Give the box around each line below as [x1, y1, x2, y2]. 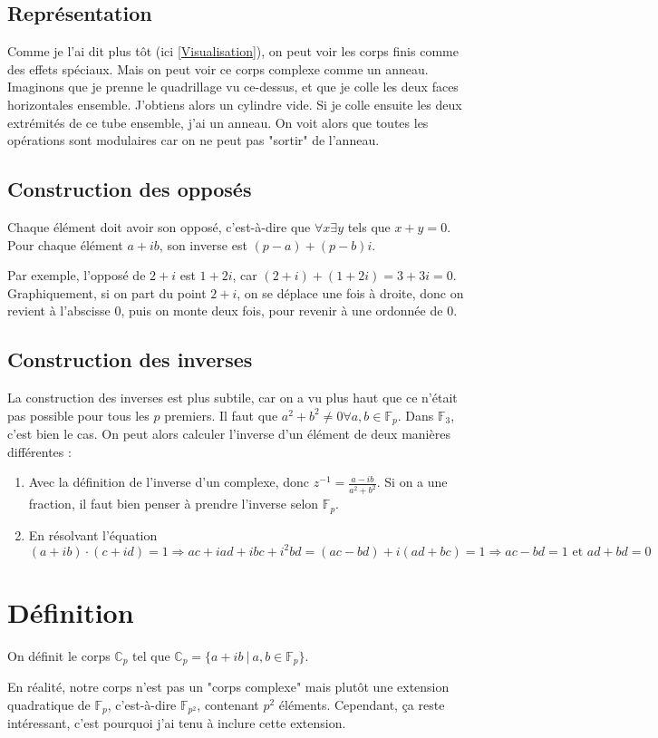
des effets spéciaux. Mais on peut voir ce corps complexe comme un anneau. [7, 59, 429, 78]
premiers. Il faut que [164, 405, 278, 424]
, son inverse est [159, 235, 247, 254]
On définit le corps [7, 646, 111, 665]
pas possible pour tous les [7, 405, 150, 424]
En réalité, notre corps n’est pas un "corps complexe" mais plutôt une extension [7, 677, 450, 696]
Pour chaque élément [7, 235, 123, 254]
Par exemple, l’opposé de [7, 266, 146, 285]
